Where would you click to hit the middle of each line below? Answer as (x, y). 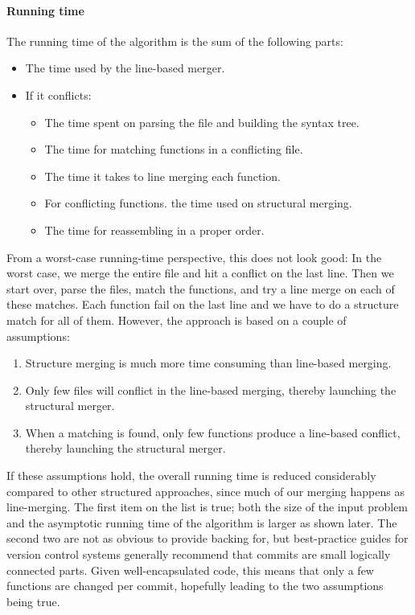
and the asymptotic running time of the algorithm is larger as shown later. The (202, 522)
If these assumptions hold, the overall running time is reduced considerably (191, 476)
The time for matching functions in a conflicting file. (174, 149)
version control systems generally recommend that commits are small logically (199, 554)
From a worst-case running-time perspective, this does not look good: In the (194, 257)
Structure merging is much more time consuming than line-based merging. (208, 363)
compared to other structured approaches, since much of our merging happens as (205, 491)
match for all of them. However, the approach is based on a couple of (177, 320)
